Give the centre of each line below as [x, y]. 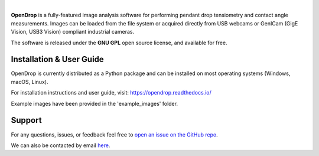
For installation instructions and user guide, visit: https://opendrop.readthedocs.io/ [111, 93]
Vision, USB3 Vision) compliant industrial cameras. [73, 32]
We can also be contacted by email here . [61, 145]
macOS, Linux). [30, 82]
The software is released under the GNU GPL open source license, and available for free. [119, 43]
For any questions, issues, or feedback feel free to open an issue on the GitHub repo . [114, 134]
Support [26, 120]
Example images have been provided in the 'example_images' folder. [95, 103]
